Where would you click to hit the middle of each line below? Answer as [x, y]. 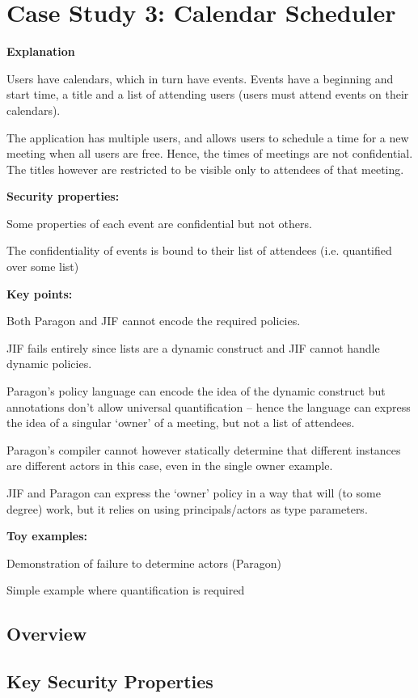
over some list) [43, 267]
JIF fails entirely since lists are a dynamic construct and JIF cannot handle [193, 347]
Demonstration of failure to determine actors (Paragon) [144, 563]
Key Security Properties [110, 681]
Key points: [40, 293]
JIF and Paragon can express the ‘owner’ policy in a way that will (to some [194, 493]
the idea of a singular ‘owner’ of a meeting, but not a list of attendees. [181, 423]
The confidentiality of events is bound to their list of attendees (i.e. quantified [199, 250]
